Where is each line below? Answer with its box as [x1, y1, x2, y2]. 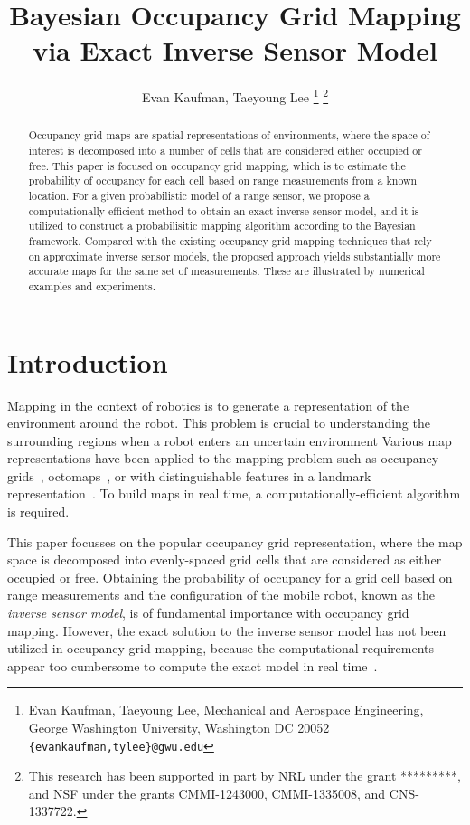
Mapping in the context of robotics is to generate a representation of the [7, 395, 409, 414]
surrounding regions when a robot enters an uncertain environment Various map [7, 431, 452, 450]
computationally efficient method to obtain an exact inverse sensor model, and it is [28, 203, 419, 218]
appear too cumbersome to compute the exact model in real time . [7, 656, 378, 675]
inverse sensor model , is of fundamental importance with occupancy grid [7, 603, 409, 622]
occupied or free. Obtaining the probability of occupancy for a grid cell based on [7, 567, 453, 586]
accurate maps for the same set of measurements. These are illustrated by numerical [28, 263, 425, 279]
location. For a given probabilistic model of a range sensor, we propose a [28, 187, 370, 203]
